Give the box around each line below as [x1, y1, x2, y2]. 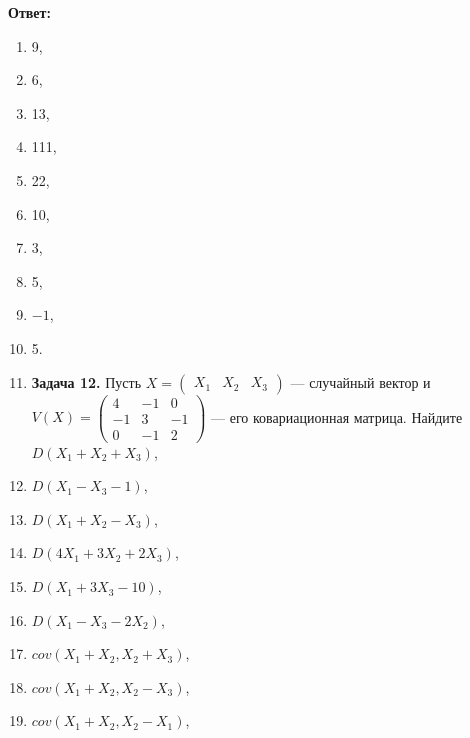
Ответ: [8, 2, 51, 22]
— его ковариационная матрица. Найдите [211, 406, 463, 427]
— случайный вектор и [290, 371, 431, 392]
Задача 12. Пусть [31, 371, 142, 392]
